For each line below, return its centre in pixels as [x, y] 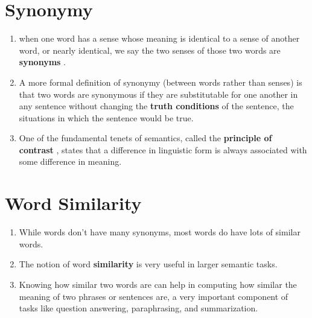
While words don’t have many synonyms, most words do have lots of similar [160, 232]
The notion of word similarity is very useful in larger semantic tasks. [148, 264]
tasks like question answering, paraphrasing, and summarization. [138, 308]
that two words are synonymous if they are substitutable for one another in [158, 94]
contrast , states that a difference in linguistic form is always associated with [163, 149]
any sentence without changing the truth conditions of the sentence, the [156, 106]
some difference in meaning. [70, 161]
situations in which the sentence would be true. [106, 117]
